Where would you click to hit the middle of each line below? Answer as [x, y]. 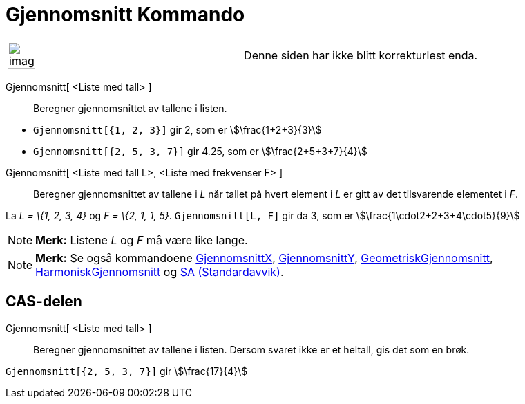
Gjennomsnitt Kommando [125, 15]
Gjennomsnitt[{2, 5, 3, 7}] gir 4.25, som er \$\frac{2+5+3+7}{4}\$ [200, 151]
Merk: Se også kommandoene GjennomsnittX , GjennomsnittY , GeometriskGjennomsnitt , [264, 258]
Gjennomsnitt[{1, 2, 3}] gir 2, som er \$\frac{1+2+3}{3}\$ [178, 129]
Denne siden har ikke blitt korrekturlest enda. [361, 55]
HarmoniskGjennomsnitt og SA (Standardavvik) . [160, 272]
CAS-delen [44, 302]
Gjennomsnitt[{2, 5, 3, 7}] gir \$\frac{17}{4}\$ [127, 371]
